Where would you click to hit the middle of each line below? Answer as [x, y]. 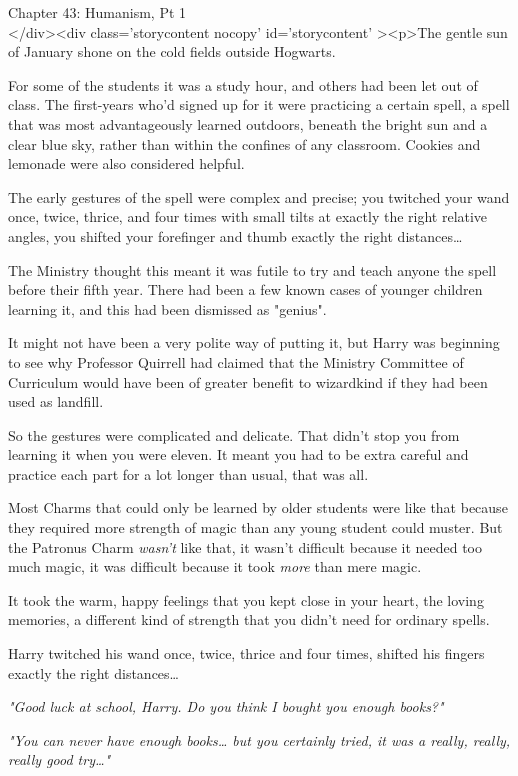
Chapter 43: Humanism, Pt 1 [97, 12]
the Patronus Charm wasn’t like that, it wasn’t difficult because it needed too [245, 546]
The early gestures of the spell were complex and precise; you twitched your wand [259, 196]
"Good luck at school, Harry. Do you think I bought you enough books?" [226, 706]
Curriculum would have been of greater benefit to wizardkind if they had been [248, 381]
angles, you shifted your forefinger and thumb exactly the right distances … [235, 235]
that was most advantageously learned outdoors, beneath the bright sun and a [248, 123]
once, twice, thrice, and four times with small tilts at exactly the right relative [248, 216]
